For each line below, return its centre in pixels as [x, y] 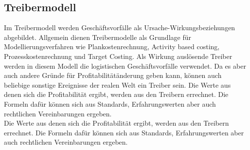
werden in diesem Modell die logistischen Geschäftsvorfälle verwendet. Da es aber [125, 66]
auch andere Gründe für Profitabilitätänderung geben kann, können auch [113, 75]
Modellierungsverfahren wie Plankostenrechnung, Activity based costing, [112, 47]
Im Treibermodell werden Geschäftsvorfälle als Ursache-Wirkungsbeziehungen [120, 28]
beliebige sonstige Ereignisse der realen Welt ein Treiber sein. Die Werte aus [117, 84]
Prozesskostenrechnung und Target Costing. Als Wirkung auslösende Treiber [118, 56]
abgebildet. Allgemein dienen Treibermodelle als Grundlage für [98, 37]
